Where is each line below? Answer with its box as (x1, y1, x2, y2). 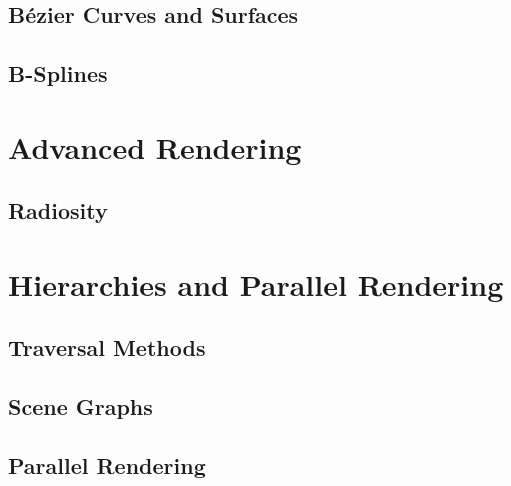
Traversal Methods (8, 332, 206, 363)
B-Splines (8, 58, 108, 89)
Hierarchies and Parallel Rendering (8, 263, 504, 304)
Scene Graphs (8, 391, 153, 422)
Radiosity (8, 195, 108, 226)
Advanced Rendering (8, 126, 302, 167)
